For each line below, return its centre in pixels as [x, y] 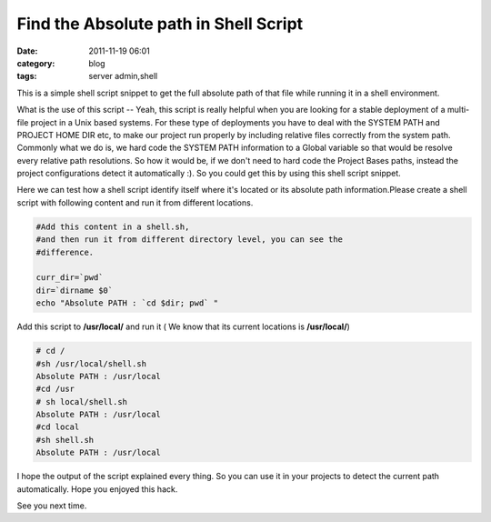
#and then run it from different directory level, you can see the [190, 240]
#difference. [65, 252]
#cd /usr [55, 389]
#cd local [58, 427]
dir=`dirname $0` [75, 290]
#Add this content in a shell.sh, [113, 226]
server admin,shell [123, 76]
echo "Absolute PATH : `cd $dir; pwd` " [127, 303]
